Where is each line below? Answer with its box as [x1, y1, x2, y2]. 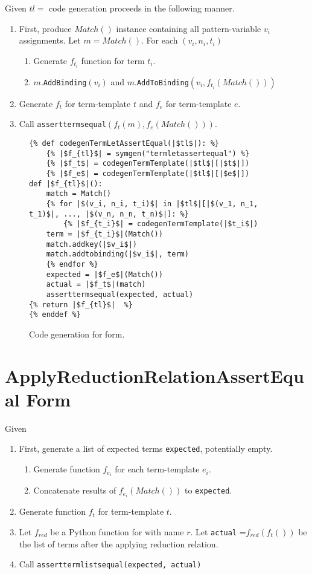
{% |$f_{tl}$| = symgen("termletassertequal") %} [46, 149, 250, 158]
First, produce [19, 22, 72, 34]
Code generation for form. [29, 327, 125, 340]
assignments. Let [19, 34, 81, 47]
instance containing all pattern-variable [116, 22, 261, 34]
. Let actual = [190, 525, 246, 538]
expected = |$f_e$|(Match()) [46, 270, 163, 279]
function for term [81, 54, 145, 67]
